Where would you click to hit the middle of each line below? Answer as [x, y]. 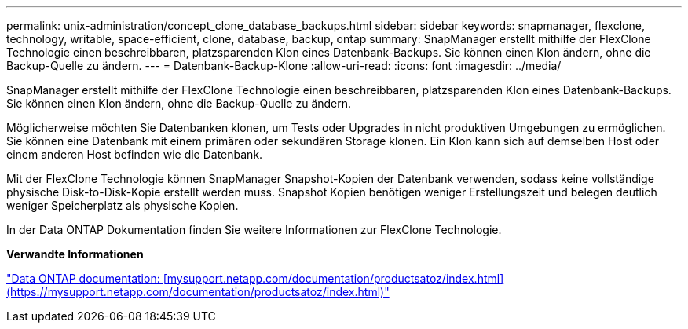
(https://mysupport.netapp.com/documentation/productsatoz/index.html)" [198, 292]
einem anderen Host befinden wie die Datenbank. [135, 154]
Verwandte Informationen [75, 254]
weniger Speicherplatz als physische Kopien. [123, 205]
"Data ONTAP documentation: [83, 278]
